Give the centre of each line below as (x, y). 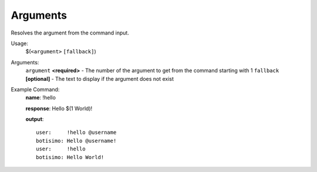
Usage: (20, 43)
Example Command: (35, 89)
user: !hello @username (76, 133)
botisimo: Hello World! (70, 157)
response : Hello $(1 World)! (59, 108)
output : (35, 119)
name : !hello (41, 98)
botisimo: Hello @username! (76, 141)
